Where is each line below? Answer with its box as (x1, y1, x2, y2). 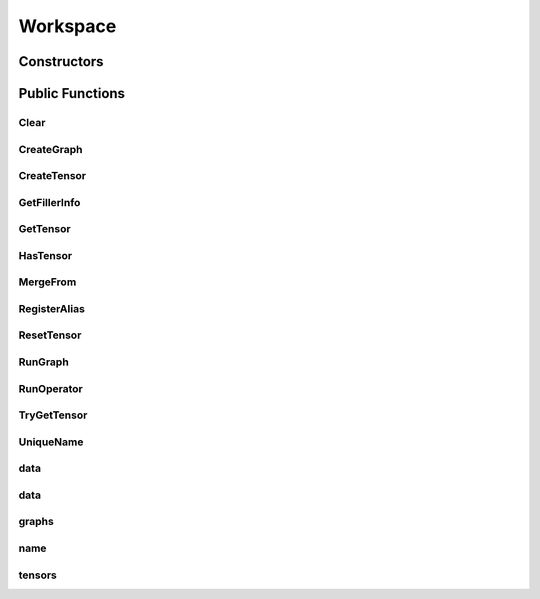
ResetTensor (18, 328, 82, 342)
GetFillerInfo (18, 195, 81, 209)
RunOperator (18, 381, 84, 395)
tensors (18, 568, 57, 582)
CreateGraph (18, 142, 84, 156)
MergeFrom (18, 275, 77, 289)
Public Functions (18, 85, 125, 102)
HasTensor (18, 248, 73, 262)
